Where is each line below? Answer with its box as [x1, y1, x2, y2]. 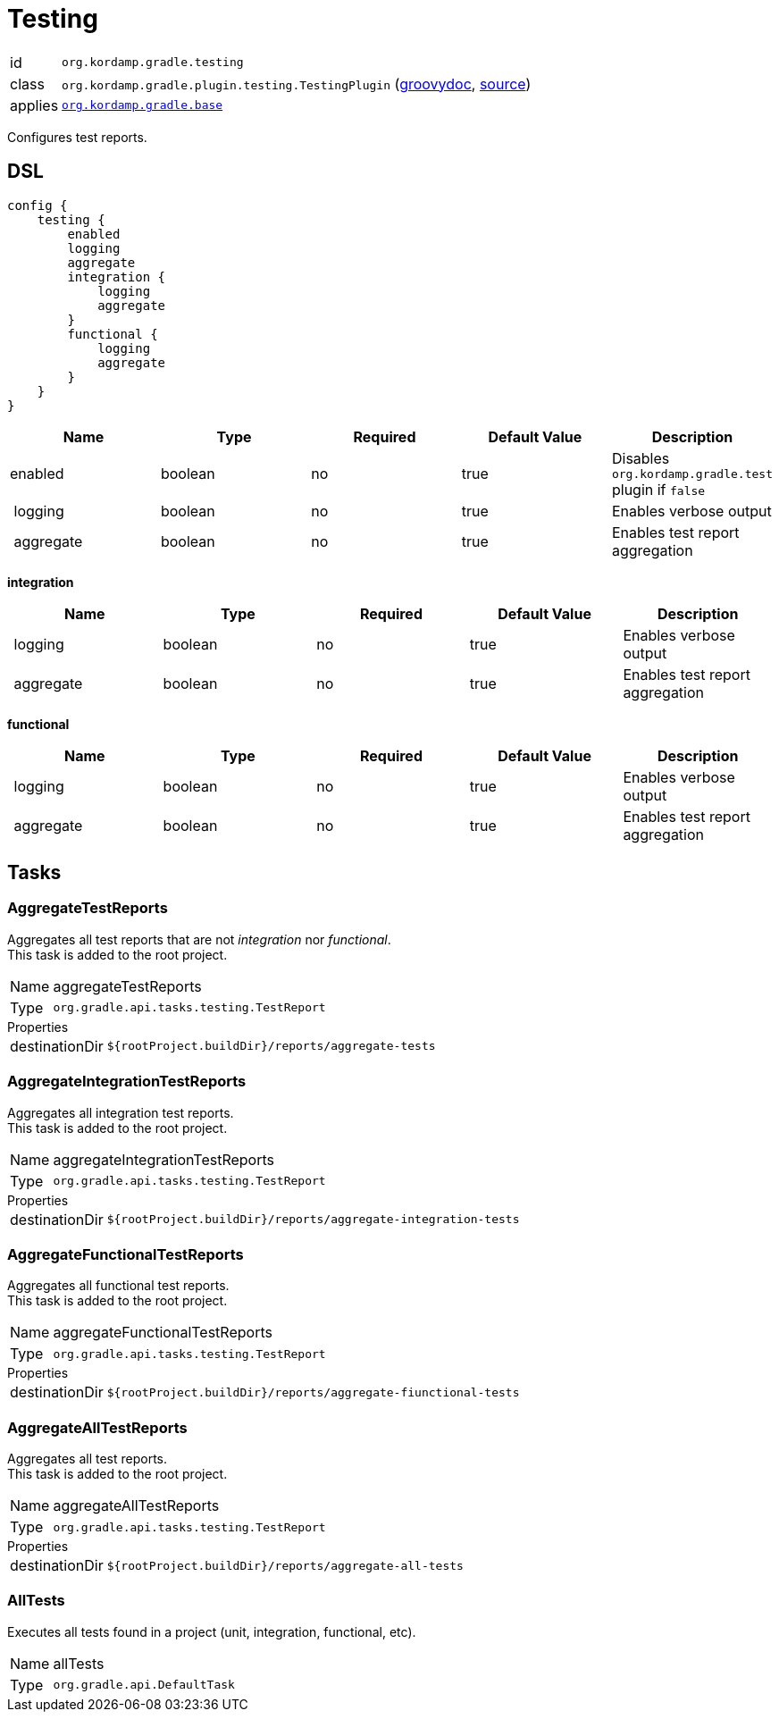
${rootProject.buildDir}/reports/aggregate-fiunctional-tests [106, 1385, 520, 1399]
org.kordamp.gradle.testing [62, 55, 244, 70]
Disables [611, 449, 670, 467]
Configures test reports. [7, 129, 147, 145]
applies [10, 96, 59, 114]
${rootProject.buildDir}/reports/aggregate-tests [106, 1039, 436, 1053]
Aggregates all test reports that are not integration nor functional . [7, 931, 391, 947]
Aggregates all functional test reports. [7, 1278, 230, 1294]
